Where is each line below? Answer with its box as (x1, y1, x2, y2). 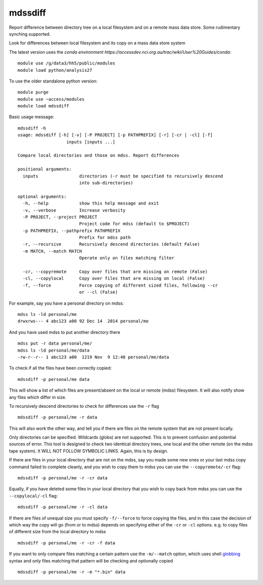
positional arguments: (18, 167, 72, 172)
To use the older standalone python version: (9, 78, 97, 84)
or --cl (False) (79, 290, 118, 295)
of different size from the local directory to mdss (9, 529, 107, 535)
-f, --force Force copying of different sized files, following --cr (22, 282, 218, 288)
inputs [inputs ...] (66, 139, 115, 145)
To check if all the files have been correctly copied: (9, 365, 112, 371)
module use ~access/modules (18, 96, 85, 102)
